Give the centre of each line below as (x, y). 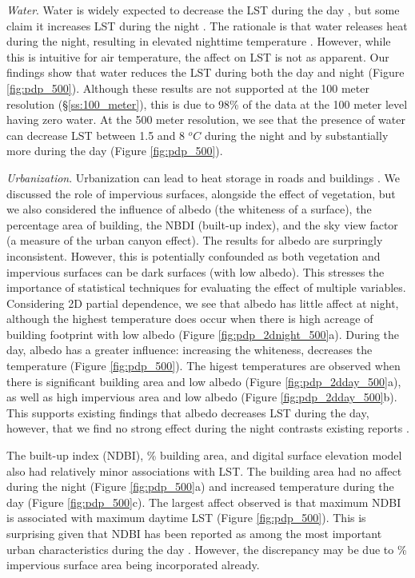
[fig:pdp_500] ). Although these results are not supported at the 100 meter (188, 88)
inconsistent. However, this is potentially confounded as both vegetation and (194, 255)
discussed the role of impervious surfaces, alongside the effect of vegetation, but (201, 193)
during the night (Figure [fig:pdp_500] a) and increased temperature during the (200, 486)
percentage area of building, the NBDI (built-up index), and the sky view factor (202, 224)
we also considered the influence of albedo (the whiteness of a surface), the (189, 209)
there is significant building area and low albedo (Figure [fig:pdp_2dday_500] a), (204, 381)
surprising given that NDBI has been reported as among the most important (194, 533)
